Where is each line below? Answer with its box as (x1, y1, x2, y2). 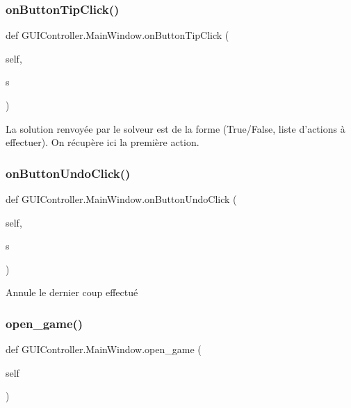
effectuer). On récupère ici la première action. (6, 135, 199, 149)
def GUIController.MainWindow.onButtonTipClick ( (6, 28, 229, 42)
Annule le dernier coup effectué (6, 285, 138, 300)
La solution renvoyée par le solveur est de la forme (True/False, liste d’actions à (6, 121, 345, 136)
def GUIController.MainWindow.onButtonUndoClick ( (6, 192, 237, 206)
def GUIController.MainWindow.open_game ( (6, 342, 202, 357)
